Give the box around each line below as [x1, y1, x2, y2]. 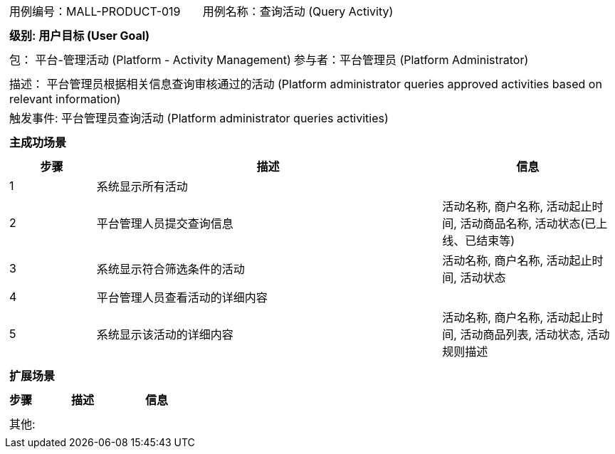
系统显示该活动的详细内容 [96, 327, 233, 342]
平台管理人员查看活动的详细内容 [96, 290, 268, 305]
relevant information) [9, 92, 121, 106]
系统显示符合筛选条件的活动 [96, 262, 245, 276]
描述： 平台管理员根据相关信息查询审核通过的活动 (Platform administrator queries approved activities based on [9, 77, 602, 91]
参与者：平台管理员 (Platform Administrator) [293, 53, 529, 67]
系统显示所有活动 [96, 179, 188, 194]
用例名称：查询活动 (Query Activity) [202, 4, 394, 19]
